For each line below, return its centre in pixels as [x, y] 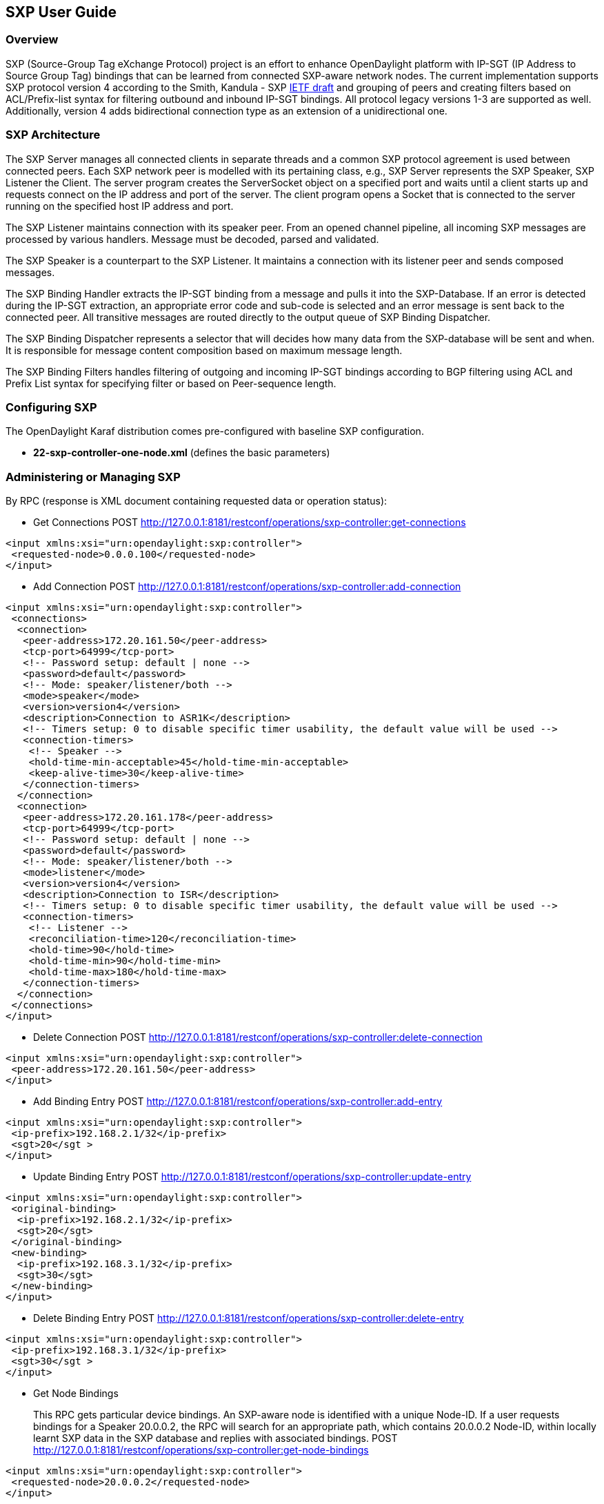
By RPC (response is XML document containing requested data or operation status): [197, 501]
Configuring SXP [51, 407]
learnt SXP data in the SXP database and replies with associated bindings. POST [215, 1438]
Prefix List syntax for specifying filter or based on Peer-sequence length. [171, 383]
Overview [32, 40]
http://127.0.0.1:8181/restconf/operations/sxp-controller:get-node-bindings [201, 1450]
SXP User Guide [61, 12]
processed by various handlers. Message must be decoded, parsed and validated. [192, 239]
